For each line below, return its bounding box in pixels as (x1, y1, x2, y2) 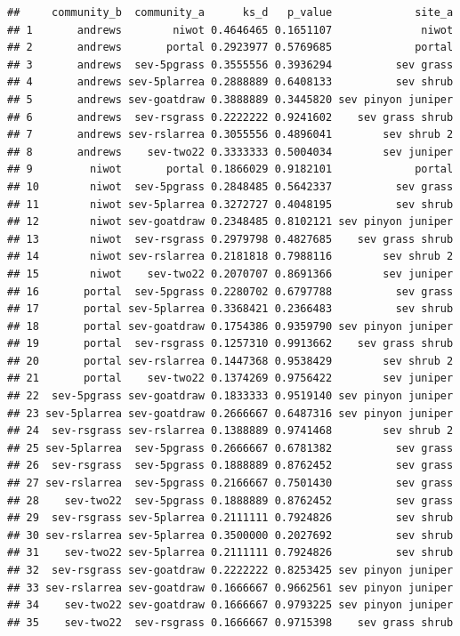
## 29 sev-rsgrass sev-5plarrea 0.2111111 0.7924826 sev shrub (7, 511, 454, 525)
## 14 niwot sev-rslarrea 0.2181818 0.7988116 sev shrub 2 (7, 250, 454, 263)
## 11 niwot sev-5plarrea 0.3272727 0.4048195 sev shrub (7, 197, 454, 211)
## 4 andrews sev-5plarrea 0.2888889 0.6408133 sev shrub (7, 76, 454, 89)
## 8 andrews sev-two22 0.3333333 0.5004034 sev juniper (7, 145, 454, 158)
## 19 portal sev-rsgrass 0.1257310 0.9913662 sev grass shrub (7, 337, 454, 350)
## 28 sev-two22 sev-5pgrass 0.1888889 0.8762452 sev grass (7, 494, 454, 507)
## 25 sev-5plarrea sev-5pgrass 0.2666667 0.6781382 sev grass (7, 441, 454, 455)
